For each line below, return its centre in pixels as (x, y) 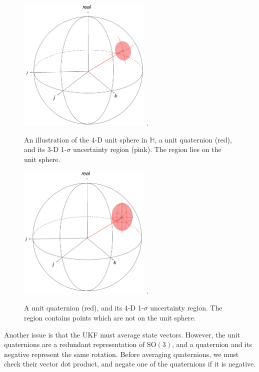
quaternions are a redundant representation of (74, 344)
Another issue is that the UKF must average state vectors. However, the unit (122, 334)
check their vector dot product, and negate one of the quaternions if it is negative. (130, 364)
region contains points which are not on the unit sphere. (110, 317)
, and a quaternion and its (212, 344)
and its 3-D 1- (45, 149)
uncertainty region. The (186, 308)
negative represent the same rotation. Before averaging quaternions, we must (121, 354)
